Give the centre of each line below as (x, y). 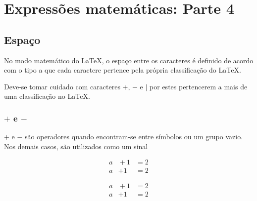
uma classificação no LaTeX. (47, 96)
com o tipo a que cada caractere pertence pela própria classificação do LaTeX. (123, 70)
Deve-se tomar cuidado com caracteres (62, 86)
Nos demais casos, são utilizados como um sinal (76, 146)
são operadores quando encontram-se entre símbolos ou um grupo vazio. (134, 137)
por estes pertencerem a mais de (199, 86)
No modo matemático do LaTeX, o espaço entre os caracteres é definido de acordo (129, 60)
